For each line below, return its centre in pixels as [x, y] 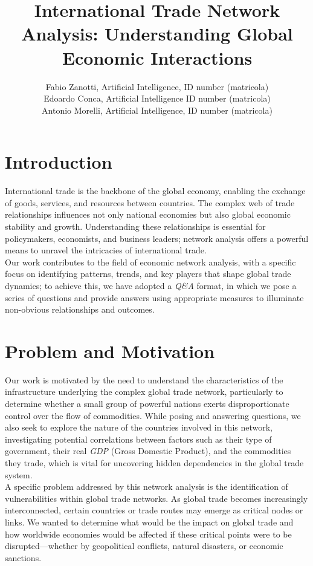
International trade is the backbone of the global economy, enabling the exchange [155, 191]
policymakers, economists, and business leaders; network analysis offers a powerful [157, 238]
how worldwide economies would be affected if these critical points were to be [148, 534]
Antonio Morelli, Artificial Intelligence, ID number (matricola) [157, 110]
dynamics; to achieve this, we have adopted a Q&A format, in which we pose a [151, 285]
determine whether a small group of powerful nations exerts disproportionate [147, 404]
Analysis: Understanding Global [157, 34]
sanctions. [23, 557]
